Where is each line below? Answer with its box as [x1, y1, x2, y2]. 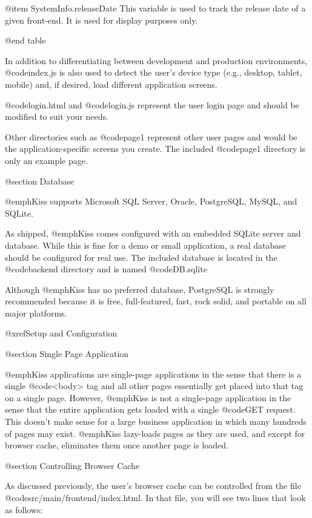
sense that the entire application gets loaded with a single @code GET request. [5, 403, 296, 416]
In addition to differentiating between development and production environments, [5, 54, 308, 67]
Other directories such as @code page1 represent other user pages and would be [5, 130, 297, 143]
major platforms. [5, 306, 67, 319]
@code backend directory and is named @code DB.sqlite [5, 263, 207, 275]
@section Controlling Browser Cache [5, 459, 140, 471]
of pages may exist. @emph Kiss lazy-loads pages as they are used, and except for [5, 427, 305, 439]
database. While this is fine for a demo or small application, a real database [5, 238, 287, 251]
